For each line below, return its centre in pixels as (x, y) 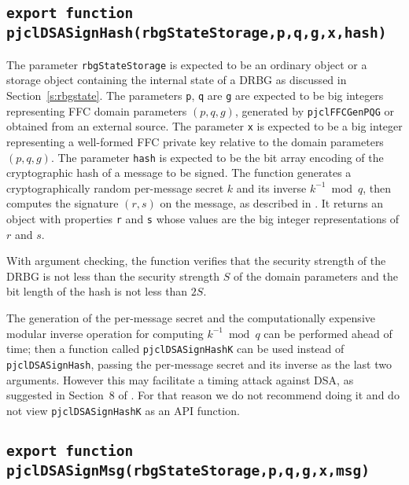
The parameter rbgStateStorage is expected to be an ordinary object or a (187, 64)
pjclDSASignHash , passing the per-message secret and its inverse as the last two (199, 364)
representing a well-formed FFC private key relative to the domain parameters (195, 141)
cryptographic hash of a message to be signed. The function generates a (179, 173)
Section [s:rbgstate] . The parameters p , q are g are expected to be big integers (195, 95)
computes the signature (63, 203)
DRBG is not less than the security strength (113, 276)
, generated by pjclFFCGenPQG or (314, 110)
